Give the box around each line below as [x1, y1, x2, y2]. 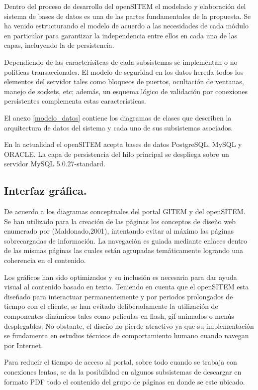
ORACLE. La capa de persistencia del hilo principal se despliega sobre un [4, 148, 229, 159]
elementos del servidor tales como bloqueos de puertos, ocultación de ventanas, [4, 76, 244, 87]
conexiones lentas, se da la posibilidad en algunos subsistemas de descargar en [4, 367, 242, 377]
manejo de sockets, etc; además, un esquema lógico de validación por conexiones [4, 86, 248, 96]
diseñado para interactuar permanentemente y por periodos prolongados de [4, 291, 233, 301]
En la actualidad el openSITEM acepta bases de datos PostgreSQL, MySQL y [4, 139, 242, 149]
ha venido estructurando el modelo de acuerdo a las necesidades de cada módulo [4, 20, 249, 31]
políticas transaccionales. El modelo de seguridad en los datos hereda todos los [4, 66, 244, 77]
